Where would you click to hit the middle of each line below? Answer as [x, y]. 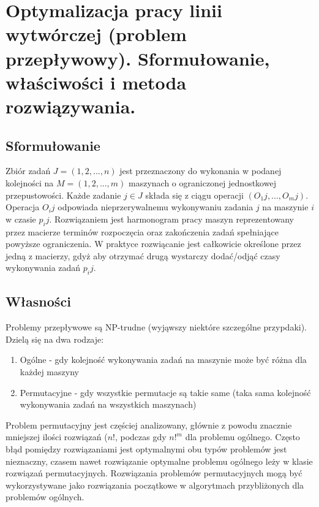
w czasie [21, 219]
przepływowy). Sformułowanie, [138, 58]
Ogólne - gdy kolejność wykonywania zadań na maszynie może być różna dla [163, 360]
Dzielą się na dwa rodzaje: [55, 339]
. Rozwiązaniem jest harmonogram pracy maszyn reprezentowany [172, 219]
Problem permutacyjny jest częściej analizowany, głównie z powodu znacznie [149, 425]
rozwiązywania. [71, 106]
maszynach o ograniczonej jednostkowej [202, 182]
